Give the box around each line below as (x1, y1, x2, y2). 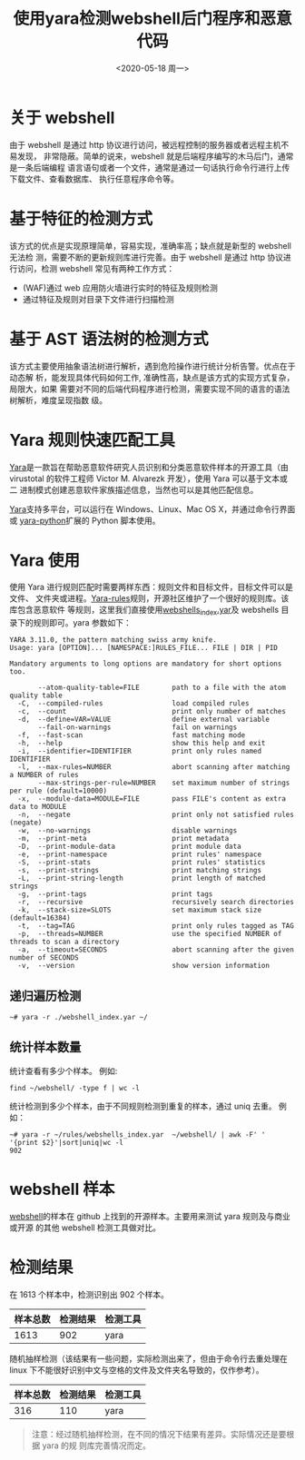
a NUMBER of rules (9, 771, 79, 780)
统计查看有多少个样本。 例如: (9, 1065, 118, 1076)
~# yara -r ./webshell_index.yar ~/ (9, 1013, 148, 1022)
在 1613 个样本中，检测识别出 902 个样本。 (9, 1288, 170, 1299)
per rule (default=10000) (9, 786, 107, 795)
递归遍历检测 (9, 988, 82, 1003)
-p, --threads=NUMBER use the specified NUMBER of (17, 930, 282, 939)
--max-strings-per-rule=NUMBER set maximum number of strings (37, 778, 290, 788)
